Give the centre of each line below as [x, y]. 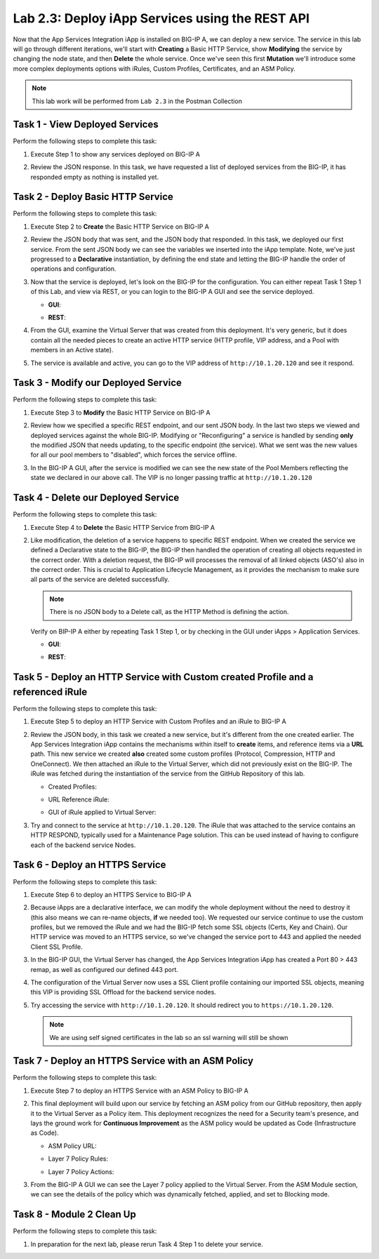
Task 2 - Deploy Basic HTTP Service [93, 197]
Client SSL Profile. [57, 947]
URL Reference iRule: [79, 799]
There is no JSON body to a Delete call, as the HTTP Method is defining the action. [169, 612]
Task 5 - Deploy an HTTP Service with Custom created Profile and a [163, 677]
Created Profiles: [73, 787]
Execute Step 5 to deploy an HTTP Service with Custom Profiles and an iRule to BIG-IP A [159, 721]
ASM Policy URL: [73, 1146]
